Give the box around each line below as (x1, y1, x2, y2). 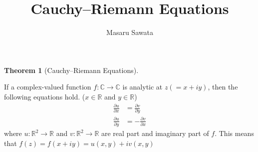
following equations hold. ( (4, 91, 85, 101)
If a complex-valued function (4, 81, 91, 92)
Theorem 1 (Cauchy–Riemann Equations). (4, 64, 139, 75)
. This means (215, 128, 254, 138)
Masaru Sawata (106, 27, 153, 37)
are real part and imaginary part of (101, 128, 209, 138)
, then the (208, 81, 238, 92)
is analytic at (122, 81, 163, 92)
